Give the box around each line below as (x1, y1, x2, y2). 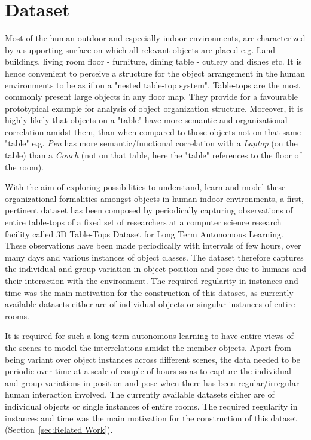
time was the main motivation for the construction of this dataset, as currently (5, 286, 294, 298)
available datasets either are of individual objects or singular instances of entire (5, 298, 295, 310)
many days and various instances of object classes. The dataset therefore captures (5, 250, 304, 263)
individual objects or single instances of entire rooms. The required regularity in (5, 399, 298, 412)
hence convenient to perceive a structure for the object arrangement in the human (5, 66, 305, 79)
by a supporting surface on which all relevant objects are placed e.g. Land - (5, 43, 281, 56)
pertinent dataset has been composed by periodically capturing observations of (5, 204, 293, 216)
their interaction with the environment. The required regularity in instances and (5, 274, 298, 286)
